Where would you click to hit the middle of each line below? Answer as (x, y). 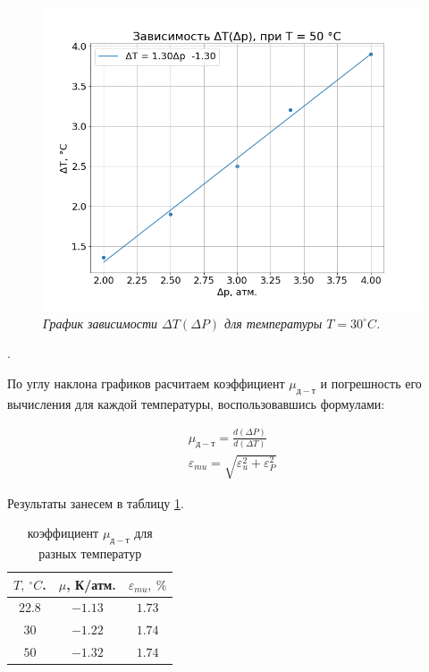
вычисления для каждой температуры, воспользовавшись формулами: (196, 403)
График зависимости (101, 323)
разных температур (90, 553)
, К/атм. (91, 584)
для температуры (273, 323)
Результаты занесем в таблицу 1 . (96, 502)
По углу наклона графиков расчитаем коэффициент (146, 383)
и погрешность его (371, 383)
